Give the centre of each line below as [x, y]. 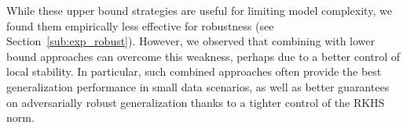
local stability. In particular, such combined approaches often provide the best [194, 71]
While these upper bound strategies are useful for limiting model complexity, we [199, 10]
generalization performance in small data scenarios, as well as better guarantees [198, 86]
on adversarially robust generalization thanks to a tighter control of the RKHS [196, 102]
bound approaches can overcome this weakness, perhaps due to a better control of [203, 56]
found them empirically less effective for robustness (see [140, 25]
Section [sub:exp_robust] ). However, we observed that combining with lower [191, 41]
